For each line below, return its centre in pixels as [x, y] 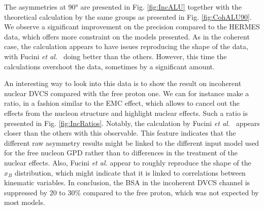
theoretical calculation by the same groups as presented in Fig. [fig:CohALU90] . [128, 16]
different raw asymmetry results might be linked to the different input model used [132, 142]
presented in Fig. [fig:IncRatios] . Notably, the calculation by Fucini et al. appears [132, 123]
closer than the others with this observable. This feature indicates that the [120, 133]
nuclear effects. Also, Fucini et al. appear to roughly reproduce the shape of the [128, 162]
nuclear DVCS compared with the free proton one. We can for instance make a [127, 93]
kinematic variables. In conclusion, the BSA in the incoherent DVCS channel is [127, 182]
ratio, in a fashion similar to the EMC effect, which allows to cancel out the [122, 103]
